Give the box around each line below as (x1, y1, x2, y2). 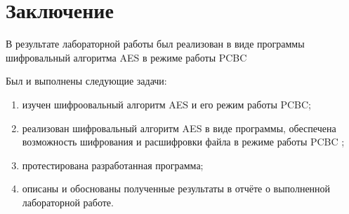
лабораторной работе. (22, 194, 114, 209)
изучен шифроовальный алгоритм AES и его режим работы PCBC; (22, 97, 312, 111)
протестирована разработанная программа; (22, 157, 204, 172)
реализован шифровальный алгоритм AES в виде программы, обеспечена (22, 120, 336, 135)
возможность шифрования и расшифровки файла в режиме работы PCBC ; (22, 134, 345, 149)
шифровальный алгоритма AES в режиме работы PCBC (6, 50, 247, 64)
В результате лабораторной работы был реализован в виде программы (6, 36, 305, 51)
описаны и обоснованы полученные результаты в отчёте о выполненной (22, 181, 331, 196)
